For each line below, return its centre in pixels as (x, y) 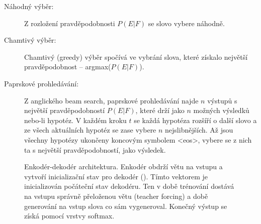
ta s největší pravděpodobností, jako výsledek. (95, 149)
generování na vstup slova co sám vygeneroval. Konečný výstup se (126, 206)
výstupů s (222, 100)
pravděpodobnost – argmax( (68, 67)
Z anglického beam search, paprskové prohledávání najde (111, 100)
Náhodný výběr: (29, 6)
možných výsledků (221, 110)
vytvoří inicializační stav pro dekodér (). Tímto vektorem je (116, 176)
